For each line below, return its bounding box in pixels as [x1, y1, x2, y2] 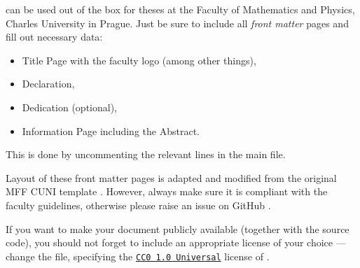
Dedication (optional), [22, 99, 117, 114]
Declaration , [22, 76, 75, 91]
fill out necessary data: [6, 29, 103, 44]
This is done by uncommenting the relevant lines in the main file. [6, 147, 286, 162]
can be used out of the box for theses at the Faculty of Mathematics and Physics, [6, 2, 355, 16]
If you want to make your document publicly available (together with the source [6, 221, 349, 236]
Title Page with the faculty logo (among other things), [22, 52, 256, 67]
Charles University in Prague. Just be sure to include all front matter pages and [6, 15, 349, 30]
